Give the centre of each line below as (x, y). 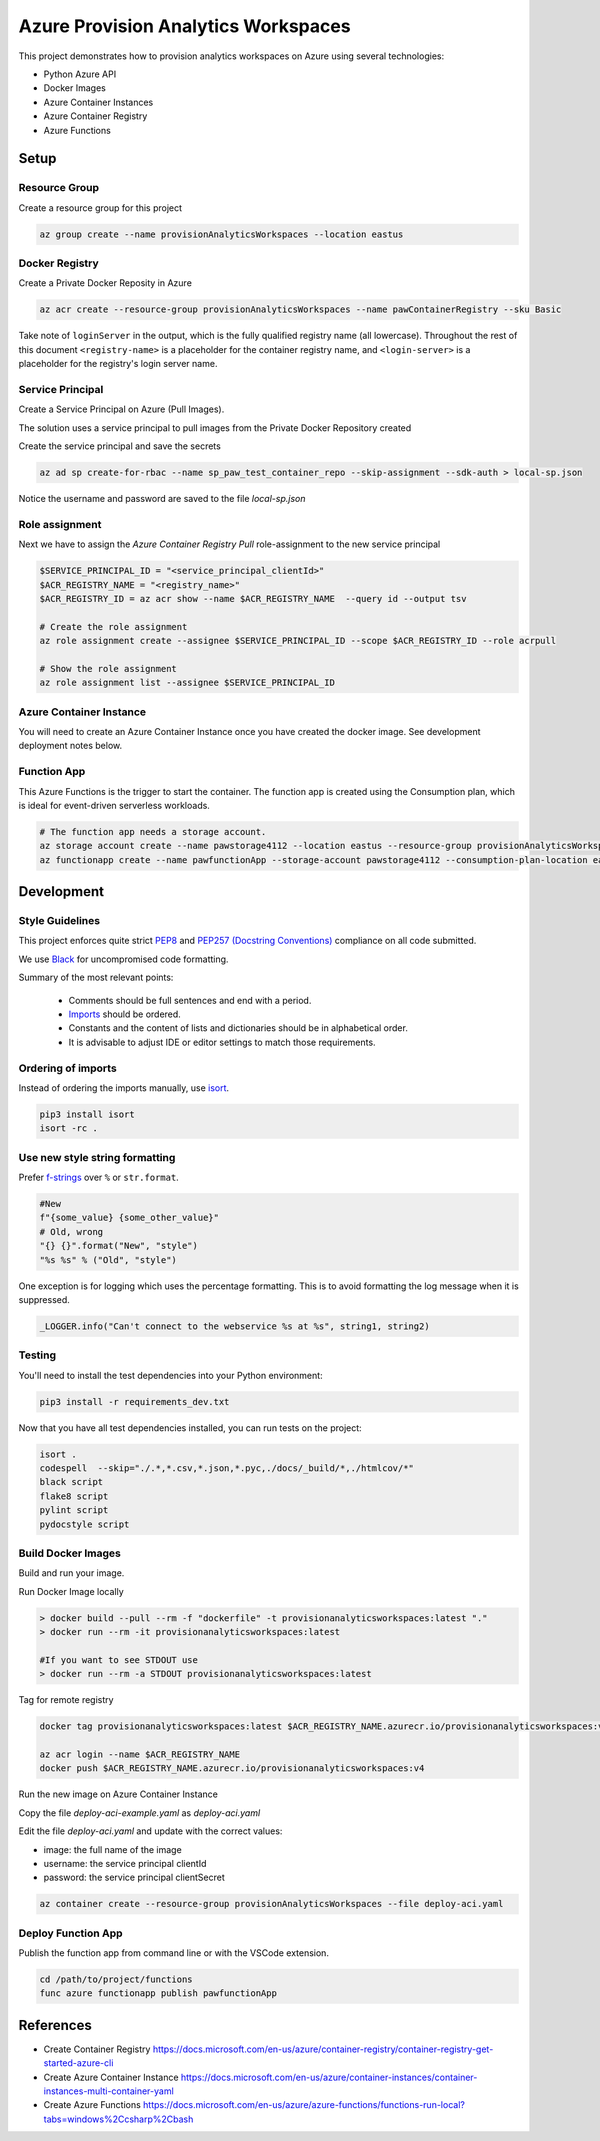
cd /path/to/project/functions (116, 1979)
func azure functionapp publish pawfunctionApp (158, 1993)
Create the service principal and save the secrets (120, 446)
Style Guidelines (59, 921)
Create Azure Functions (92, 2105)
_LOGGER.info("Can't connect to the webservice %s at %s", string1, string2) (234, 1326)
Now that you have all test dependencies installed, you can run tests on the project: (190, 1427)
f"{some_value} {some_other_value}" (129, 1218)
